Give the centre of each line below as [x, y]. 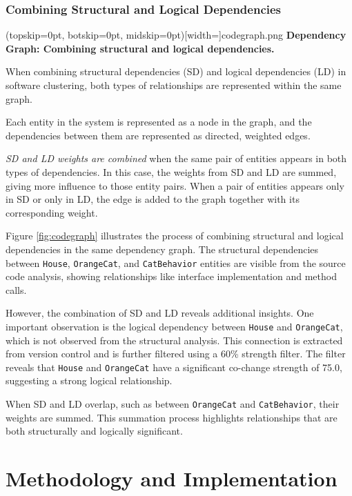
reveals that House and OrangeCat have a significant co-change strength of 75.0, [174, 367]
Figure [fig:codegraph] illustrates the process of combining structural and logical [175, 236]
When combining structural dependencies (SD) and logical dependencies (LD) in [176, 71]
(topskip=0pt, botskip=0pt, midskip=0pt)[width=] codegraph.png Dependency [176, 35]
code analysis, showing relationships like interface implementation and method [171, 276]
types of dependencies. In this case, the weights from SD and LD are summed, [171, 171]
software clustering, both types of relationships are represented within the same [174, 85]
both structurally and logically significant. [94, 431]
